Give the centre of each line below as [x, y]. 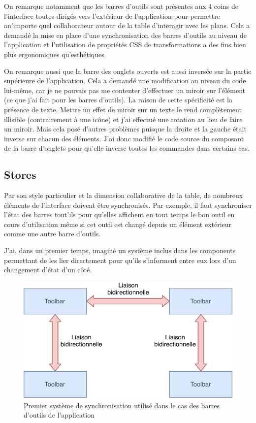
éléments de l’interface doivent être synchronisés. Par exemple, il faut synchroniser [128, 205]
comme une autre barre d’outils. [52, 234]
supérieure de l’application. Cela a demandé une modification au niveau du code [125, 81]
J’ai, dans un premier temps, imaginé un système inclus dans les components [120, 250]
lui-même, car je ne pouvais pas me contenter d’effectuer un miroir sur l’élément [125, 90]
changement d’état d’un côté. [48, 270]
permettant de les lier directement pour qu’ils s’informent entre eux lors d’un [120, 260]
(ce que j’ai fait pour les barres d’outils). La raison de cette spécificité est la [118, 100]
